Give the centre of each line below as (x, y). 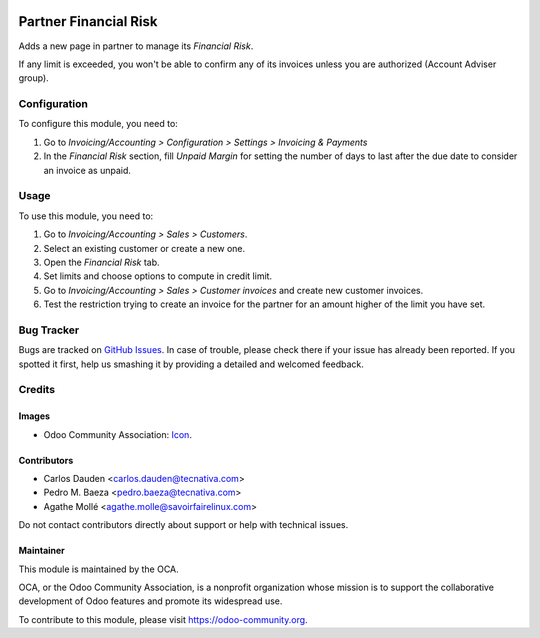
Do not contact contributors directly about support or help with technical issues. (183, 525)
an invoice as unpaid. (87, 170)
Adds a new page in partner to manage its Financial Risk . (136, 46)
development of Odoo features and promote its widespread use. (150, 601)
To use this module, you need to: (86, 216)
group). (33, 78)
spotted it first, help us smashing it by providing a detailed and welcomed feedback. (191, 364)
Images (34, 416)
